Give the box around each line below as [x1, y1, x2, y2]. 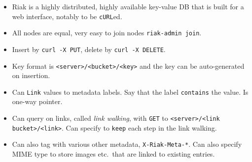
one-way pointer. [12, 96, 63, 107]
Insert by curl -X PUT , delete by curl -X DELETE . [12, 44, 166, 54]
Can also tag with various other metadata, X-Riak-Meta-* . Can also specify [12, 139, 242, 149]
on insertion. [12, 70, 50, 81]
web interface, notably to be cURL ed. [12, 11, 122, 21]
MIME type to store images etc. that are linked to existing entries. [12, 149, 215, 159]
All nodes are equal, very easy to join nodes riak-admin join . [12, 27, 202, 38]
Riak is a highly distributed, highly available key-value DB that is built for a [12, 1, 244, 11]
